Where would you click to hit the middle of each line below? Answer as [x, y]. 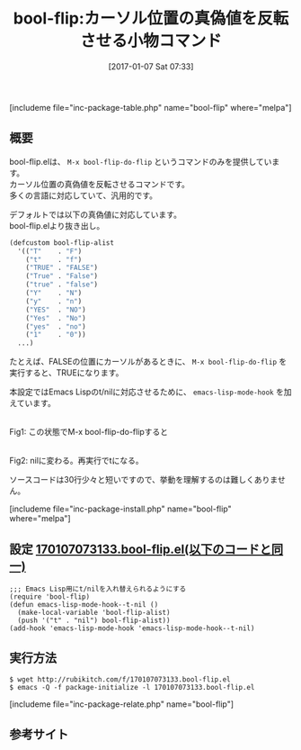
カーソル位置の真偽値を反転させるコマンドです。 [100, 184]
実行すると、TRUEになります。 [66, 373]
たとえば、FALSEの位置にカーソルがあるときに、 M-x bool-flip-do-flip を [148, 362]
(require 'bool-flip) [50, 596]
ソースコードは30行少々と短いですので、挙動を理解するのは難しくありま [144, 480]
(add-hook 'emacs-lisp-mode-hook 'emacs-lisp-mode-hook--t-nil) [132, 628]
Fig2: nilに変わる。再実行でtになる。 [76, 461]
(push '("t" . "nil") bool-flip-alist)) [94, 620]
